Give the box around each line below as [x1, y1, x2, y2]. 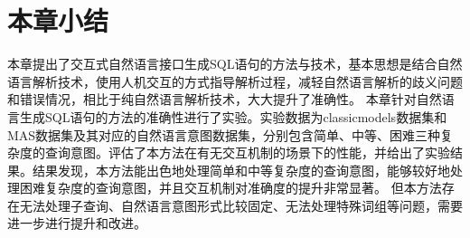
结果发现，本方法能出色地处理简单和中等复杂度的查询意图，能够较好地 [32, 160, 450, 179]
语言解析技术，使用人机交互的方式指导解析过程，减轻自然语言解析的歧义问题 [7, 71, 463, 90]
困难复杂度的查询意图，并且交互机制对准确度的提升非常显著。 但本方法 [19, 178, 442, 197]
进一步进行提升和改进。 [7, 214, 146, 233]
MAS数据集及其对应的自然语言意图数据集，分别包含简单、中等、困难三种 [7, 125, 441, 144]
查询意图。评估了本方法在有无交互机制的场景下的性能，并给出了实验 [44, 143, 450, 162]
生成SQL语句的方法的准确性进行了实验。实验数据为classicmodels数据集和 [19, 107, 447, 126]
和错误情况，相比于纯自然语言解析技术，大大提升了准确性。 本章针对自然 [7, 90, 442, 109]
